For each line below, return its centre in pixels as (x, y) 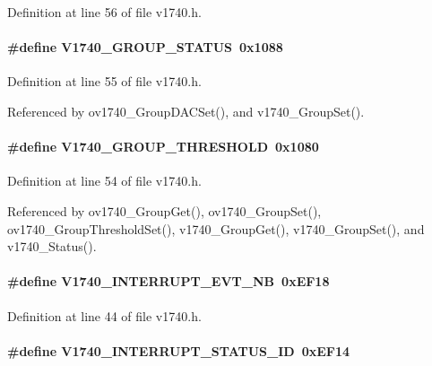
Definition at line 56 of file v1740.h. (104, 12)
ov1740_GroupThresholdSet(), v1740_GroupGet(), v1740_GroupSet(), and (216, 228)
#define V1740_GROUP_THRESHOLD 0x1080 (163, 147)
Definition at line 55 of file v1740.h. (104, 81)
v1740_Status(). (52, 246)
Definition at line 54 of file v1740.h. (104, 181)
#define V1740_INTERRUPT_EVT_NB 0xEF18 (168, 281)
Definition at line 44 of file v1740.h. (104, 315)
